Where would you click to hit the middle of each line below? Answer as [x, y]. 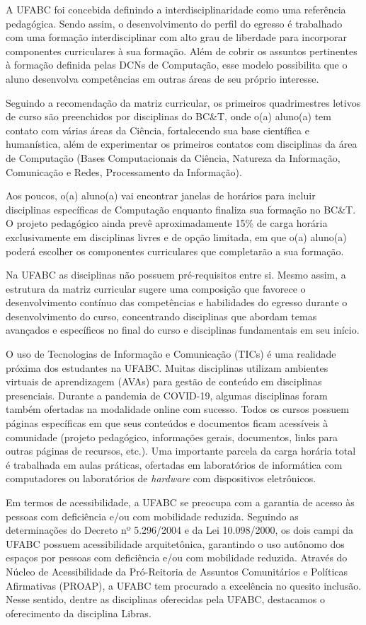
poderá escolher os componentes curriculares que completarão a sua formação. [175, 251]
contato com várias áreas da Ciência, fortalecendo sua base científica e [158, 130]
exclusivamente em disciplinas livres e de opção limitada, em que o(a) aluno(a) [176, 236]
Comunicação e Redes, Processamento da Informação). [124, 171]
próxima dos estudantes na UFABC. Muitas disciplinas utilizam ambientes [167, 367]
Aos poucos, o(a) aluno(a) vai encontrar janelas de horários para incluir [161, 195]
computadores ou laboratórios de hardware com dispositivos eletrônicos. [161, 478]
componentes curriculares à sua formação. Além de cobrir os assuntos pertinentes [182, 51]
